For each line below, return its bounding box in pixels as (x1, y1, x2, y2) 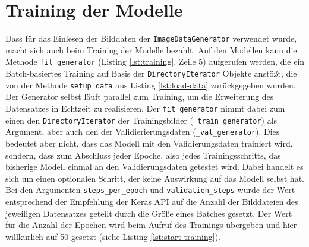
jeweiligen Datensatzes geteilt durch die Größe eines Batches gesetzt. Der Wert (5, 207, 292, 219)
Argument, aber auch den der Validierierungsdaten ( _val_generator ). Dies (5, 125, 280, 138)
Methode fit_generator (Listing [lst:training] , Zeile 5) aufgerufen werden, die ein (5, 55, 305, 68)
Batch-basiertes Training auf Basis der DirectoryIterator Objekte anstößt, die (5, 67, 297, 80)
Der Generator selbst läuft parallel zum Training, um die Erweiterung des (5, 90, 274, 103)
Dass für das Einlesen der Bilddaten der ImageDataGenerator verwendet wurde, (5, 32, 297, 45)
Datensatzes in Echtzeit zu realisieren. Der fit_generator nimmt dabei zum (5, 102, 285, 114)
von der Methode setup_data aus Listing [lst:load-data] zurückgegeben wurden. (5, 78, 296, 91)
